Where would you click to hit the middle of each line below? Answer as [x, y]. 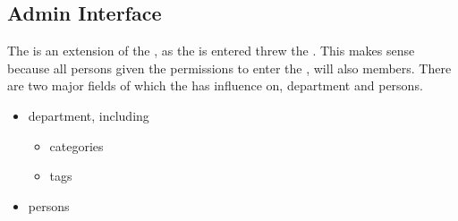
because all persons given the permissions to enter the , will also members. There [229, 68]
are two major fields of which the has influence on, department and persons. [215, 85]
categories [76, 145]
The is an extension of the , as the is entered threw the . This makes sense [211, 51]
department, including [89, 115]
